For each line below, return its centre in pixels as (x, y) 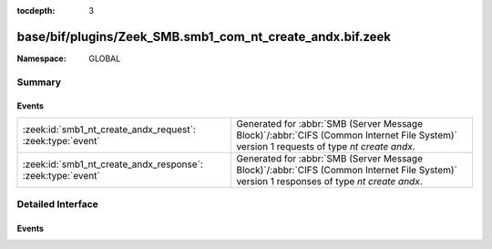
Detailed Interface (58, 204)
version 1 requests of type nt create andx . (326, 146)
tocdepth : (36, 10)
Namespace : (42, 58)
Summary (39, 82)
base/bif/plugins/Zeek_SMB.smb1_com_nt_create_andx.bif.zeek (204, 36)
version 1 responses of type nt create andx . (329, 181)
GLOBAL (105, 58)
